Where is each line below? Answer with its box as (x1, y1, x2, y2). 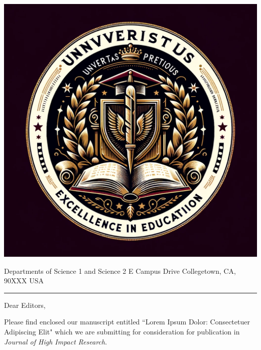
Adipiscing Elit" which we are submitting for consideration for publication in (4, 326, 240, 336)
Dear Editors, (4, 299, 46, 310)
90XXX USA (4, 275, 44, 286)
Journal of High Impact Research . (4, 336, 107, 346)
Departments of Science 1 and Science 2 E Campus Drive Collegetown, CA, (4, 265, 236, 276)
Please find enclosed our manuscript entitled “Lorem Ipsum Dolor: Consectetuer (4, 316, 250, 327)
